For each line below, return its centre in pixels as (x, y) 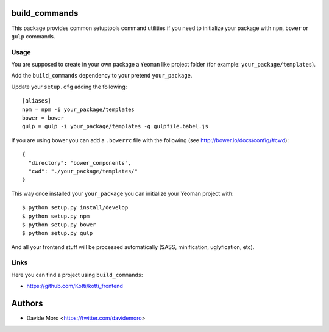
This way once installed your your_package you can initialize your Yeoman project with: (122, 193)
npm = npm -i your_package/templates (79, 109)
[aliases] (37, 101)
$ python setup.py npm (56, 216)
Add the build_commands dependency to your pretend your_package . (102, 76)
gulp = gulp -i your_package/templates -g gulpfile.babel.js (115, 126)
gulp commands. (33, 36)
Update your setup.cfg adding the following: (69, 87)
